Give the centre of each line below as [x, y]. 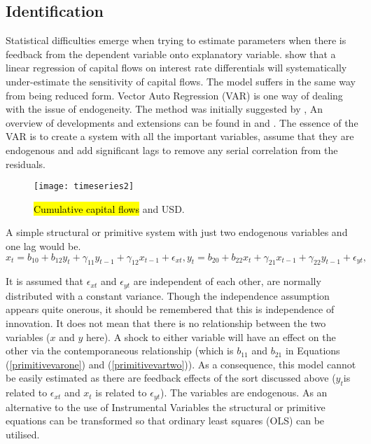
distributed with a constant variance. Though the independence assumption [168, 295]
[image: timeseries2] [84, 187]
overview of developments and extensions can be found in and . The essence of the [182, 122]
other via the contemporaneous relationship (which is [120, 351]
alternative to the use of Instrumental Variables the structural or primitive [166, 407]
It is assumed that [45, 281]
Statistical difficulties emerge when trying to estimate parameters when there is [176, 40]
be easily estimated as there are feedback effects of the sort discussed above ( [171, 378]
